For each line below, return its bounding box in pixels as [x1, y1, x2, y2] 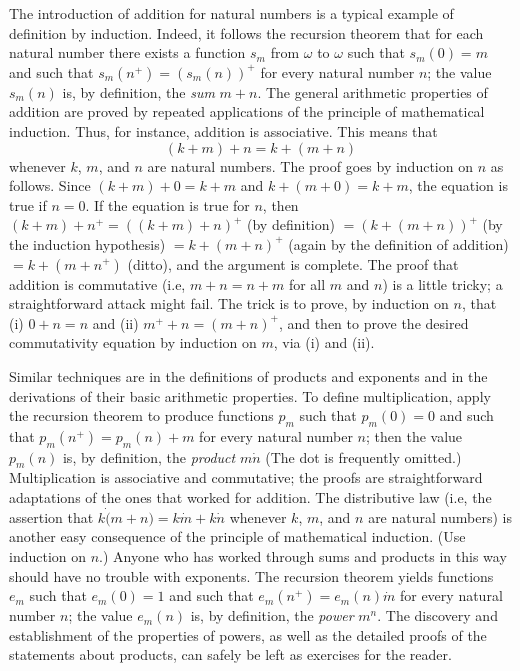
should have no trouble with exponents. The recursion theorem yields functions [9, 565, 494, 586]
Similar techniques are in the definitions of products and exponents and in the [9, 365, 488, 386]
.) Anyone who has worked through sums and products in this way [99, 546, 507, 567]
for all [288, 273, 326, 294]
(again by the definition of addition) [288, 233, 509, 254]
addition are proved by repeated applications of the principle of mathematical [9, 101, 485, 122]
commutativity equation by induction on [9, 332, 257, 353]
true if [9, 194, 47, 215]
